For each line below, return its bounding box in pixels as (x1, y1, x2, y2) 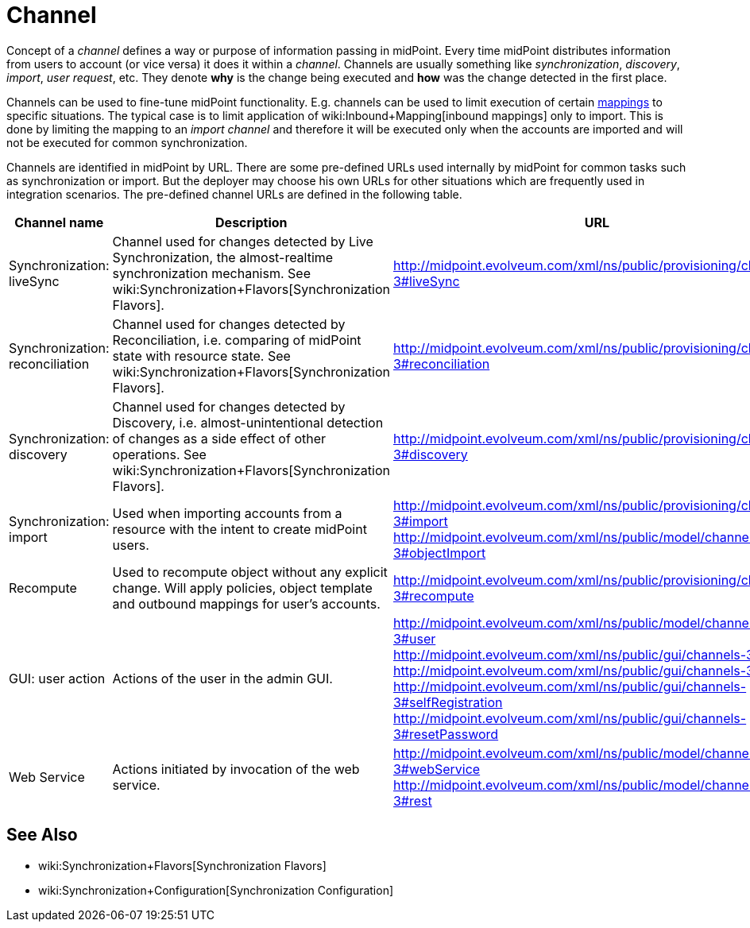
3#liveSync (392, 273, 460, 289)
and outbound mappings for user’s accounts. (112, 595, 381, 612)
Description (215, 214, 288, 230)
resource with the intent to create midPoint (112, 520, 367, 537)
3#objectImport (392, 544, 486, 561)
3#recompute (392, 587, 474, 604)
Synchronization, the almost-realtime (112, 249, 334, 265)
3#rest (392, 792, 432, 809)
